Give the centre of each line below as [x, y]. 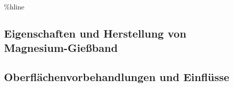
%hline [14, 6]
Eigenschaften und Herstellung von [95, 33]
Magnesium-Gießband [61, 48]
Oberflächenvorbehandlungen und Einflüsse [117, 77]
